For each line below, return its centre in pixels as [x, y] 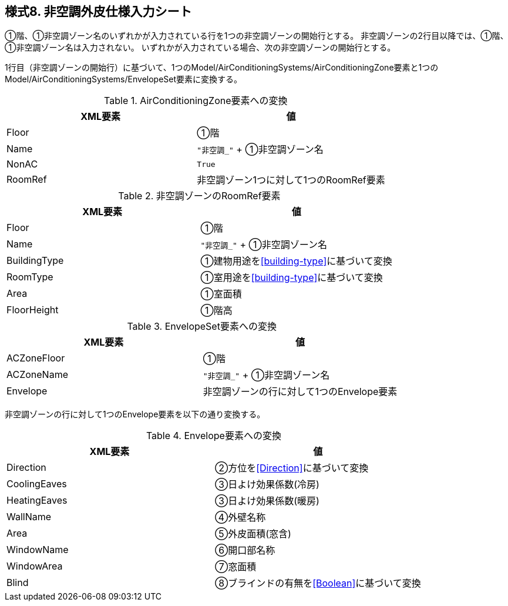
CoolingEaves [37, 484]
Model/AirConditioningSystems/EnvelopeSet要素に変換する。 [124, 79]
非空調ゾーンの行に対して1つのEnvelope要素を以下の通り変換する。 [135, 414]
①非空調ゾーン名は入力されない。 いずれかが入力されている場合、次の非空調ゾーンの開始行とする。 [200, 48]
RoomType [30, 277]
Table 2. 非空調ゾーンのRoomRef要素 [199, 196]
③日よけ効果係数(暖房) [267, 501]
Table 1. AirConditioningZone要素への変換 [196, 101]
